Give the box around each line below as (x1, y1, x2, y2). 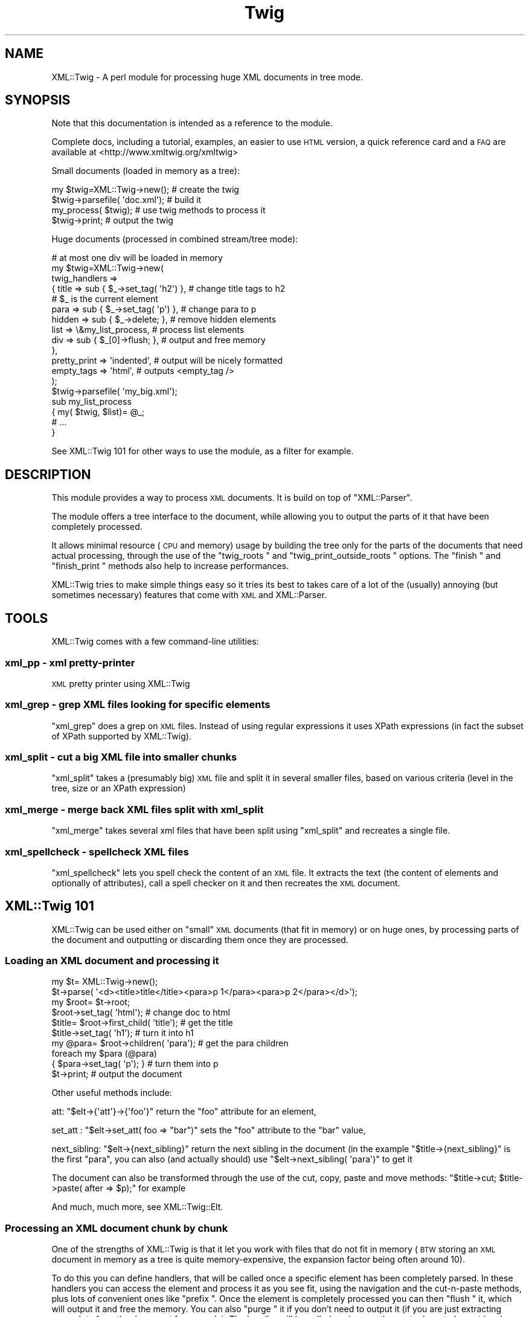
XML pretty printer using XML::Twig (51, 678, 190, 689)
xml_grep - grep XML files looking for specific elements (5, 698, 271, 711)
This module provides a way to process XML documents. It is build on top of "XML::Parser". (51, 492, 412, 503)
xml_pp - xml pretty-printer (5, 656, 135, 669)
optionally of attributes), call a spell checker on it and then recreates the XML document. (51, 877, 400, 888)
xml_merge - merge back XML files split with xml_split (5, 803, 264, 816)
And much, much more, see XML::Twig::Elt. (51, 1202, 223, 1212)
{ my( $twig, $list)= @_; (51, 407, 145, 417)
